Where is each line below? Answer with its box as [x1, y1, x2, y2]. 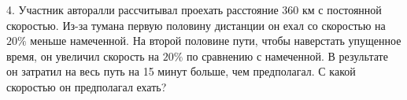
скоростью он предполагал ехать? [6, 78, 167, 94]
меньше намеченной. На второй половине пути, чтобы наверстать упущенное [30, 32, 401, 49]
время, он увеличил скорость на [6, 47, 159, 64]
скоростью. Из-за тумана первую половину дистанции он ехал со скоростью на [6, 17, 386, 33]
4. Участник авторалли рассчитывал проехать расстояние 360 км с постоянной [6, 2, 382, 17]
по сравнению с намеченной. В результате [186, 47, 388, 64]
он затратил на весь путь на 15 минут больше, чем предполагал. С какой [6, 63, 356, 80]
